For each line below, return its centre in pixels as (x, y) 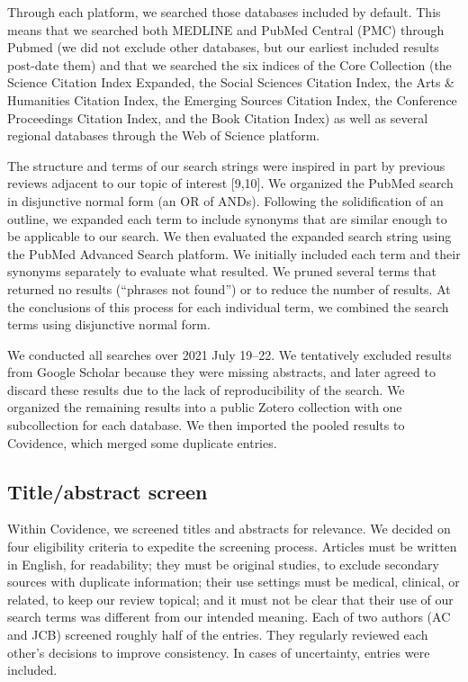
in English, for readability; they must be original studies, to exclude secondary (223, 564)
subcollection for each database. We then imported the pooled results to (206, 425)
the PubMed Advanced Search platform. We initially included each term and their (234, 253)
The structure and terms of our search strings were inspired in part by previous (226, 165)
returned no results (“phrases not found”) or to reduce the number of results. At (229, 288)
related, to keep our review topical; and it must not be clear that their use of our (230, 599)
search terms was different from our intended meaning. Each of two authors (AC (229, 617)
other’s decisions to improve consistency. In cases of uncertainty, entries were (219, 652)
